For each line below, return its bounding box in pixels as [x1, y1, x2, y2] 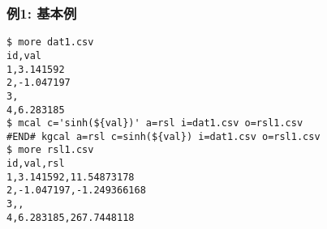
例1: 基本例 [6, 2, 77, 23]
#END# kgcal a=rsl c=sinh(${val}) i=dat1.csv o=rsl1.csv [6, 130, 321, 142]
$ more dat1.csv [6, 36, 94, 49]
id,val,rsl [6, 158, 65, 170]
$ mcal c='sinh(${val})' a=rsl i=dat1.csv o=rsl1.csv [6, 117, 303, 129]
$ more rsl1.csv [6, 144, 94, 156]
